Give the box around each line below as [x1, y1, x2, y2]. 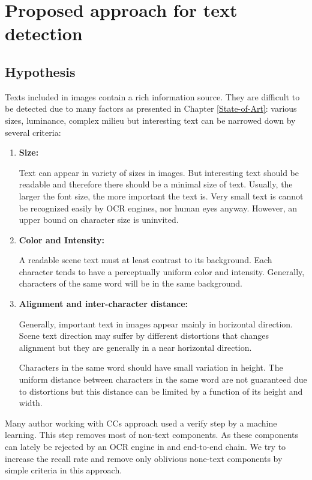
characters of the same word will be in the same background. [19, 277, 242, 290]
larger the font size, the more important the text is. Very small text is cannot [19, 189, 304, 202]
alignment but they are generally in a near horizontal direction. [19, 341, 252, 353]
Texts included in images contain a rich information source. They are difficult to [5, 90, 300, 103]
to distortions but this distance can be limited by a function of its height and [19, 384, 303, 397]
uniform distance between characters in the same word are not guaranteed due [19, 373, 307, 386]
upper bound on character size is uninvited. [19, 213, 179, 226]
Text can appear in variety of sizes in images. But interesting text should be [19, 166, 299, 178]
